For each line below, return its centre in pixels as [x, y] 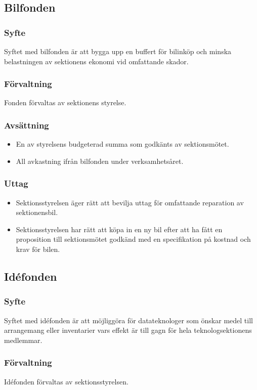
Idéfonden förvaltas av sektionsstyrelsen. [66, 381]
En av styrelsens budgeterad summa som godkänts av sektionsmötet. [122, 144]
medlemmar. [23, 340]
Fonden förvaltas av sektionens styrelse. [65, 102]
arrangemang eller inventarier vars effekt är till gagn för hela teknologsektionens [128, 330]
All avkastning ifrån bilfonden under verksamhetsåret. [100, 161]
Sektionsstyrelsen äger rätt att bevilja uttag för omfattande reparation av [130, 202]
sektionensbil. [37, 212]
